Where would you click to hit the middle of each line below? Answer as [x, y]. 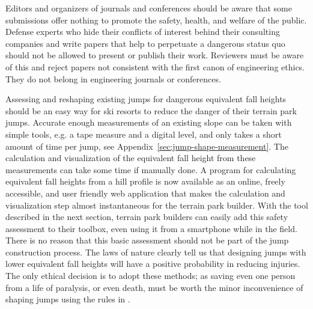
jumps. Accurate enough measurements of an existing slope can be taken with [149, 122]
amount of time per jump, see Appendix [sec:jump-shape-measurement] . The [147, 146]
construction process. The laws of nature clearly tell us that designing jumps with [156, 252]
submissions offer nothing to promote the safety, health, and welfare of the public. [156, 20]
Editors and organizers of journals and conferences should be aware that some [149, 8]
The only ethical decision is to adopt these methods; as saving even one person [150, 276]
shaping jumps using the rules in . [68, 299]
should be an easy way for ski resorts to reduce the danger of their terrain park [151, 110]
